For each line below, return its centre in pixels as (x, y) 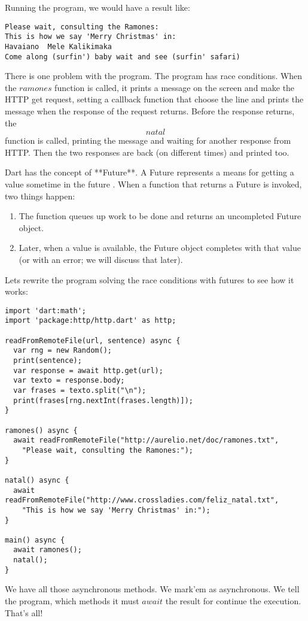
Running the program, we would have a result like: (97, 7)
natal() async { (37, 480)
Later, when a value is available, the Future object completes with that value (160, 248)
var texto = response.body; (69, 381)
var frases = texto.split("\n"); (80, 390)
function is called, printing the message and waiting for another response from (148, 140)
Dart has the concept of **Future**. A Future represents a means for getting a (150, 172)
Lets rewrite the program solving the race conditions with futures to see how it (150, 279)
